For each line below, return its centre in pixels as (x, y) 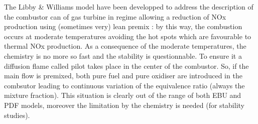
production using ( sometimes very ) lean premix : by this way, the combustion (123, 26)
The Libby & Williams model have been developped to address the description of (129, 7)
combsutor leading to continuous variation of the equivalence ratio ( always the (124, 85)
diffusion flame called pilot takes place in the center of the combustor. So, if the (126, 66)
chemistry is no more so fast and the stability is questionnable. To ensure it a (123, 55)
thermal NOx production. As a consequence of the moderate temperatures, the (125, 46)
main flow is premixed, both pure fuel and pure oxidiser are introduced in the (123, 76)
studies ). (17, 115)
